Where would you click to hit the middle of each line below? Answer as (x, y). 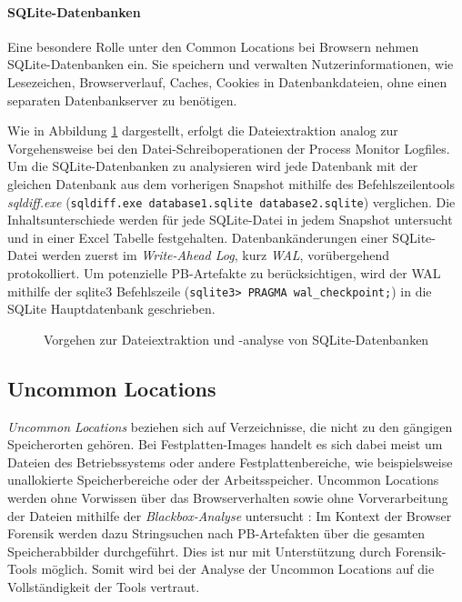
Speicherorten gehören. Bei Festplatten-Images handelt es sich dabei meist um (225, 444)
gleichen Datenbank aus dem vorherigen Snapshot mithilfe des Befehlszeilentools (231, 183)
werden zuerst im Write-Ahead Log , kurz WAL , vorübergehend (216, 255)
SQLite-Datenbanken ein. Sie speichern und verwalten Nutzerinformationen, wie (231, 64)
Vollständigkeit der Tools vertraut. (104, 586)
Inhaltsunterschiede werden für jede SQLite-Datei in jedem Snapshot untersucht (230, 220)
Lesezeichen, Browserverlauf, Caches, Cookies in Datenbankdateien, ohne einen (227, 81)
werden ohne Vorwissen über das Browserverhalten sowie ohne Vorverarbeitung (228, 497)
